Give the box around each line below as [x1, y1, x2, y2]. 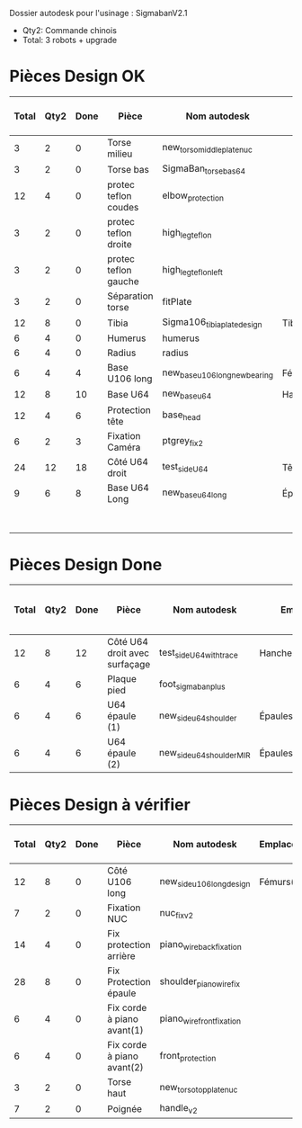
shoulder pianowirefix [159, 975, 241, 989]
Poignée [107, 1102, 142, 1115]
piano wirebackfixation [159, 937, 243, 952]
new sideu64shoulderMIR [158, 746, 251, 761]
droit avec [107, 647, 150, 659]
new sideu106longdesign [159, 874, 251, 889]
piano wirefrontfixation [159, 1012, 241, 1026]
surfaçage [107, 658, 151, 671]
